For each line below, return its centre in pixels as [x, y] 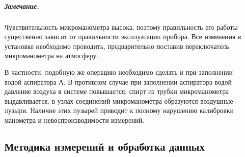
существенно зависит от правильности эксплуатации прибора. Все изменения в [123, 36]
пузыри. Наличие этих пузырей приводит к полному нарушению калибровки [119, 110]
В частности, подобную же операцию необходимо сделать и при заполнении [119, 72]
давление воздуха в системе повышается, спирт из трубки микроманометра [117, 91]
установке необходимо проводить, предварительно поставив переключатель [117, 46]
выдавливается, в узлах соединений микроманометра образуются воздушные [119, 101]
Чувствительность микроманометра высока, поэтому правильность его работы [121, 27]
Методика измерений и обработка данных [105, 146]
